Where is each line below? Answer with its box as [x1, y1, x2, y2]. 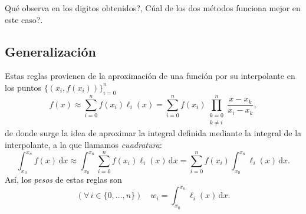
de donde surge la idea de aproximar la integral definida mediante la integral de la [5, 127, 302, 139]
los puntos [5, 81, 41, 93]
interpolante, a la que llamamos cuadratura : [5, 138, 162, 150]
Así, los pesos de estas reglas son [5, 173, 122, 186]
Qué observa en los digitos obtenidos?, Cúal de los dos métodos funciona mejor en [5, 2, 301, 14]
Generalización [5, 42, 97, 60]
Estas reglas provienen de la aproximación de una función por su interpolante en [5, 70, 295, 82]
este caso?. [5, 13, 43, 25]
